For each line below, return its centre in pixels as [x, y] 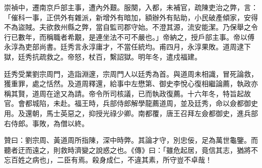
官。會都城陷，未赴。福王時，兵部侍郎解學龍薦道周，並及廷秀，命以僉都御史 [131, 103]
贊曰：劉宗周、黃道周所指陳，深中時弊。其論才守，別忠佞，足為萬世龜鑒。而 [131, 140]
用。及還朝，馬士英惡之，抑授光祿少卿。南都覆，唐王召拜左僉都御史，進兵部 [131, 113]
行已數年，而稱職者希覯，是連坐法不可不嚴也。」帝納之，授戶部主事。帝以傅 [129, 37]
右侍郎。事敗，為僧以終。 [46, 123]
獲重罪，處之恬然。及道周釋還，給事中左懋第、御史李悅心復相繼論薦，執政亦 [131, 83]
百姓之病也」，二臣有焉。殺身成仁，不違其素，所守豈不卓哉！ [111, 160]
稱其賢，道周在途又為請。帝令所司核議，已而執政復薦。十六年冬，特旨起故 [127, 93]
